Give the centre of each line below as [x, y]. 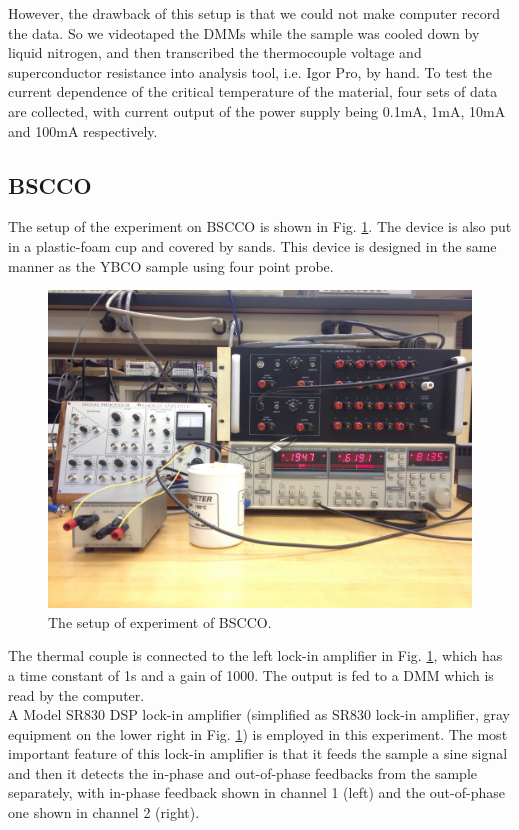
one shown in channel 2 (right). [104, 812]
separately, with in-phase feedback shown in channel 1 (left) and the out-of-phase [256, 792]
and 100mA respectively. [83, 130]
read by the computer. [76, 694]
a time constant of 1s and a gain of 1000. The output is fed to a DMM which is [251, 674]
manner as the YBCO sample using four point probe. [171, 265]
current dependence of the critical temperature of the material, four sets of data [253, 91]
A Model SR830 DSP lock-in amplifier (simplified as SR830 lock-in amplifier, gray [259, 714]
